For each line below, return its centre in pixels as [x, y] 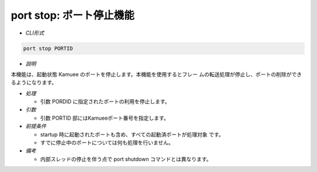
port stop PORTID [48, 48]
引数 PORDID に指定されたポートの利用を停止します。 [105, 102]
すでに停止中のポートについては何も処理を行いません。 [107, 143]
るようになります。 [34, 83]
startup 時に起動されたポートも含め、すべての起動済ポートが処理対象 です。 [132, 134]
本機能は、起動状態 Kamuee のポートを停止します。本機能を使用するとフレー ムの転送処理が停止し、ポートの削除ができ [156, 74]
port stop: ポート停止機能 [73, 15]
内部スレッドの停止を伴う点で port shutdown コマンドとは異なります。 [126, 159]
